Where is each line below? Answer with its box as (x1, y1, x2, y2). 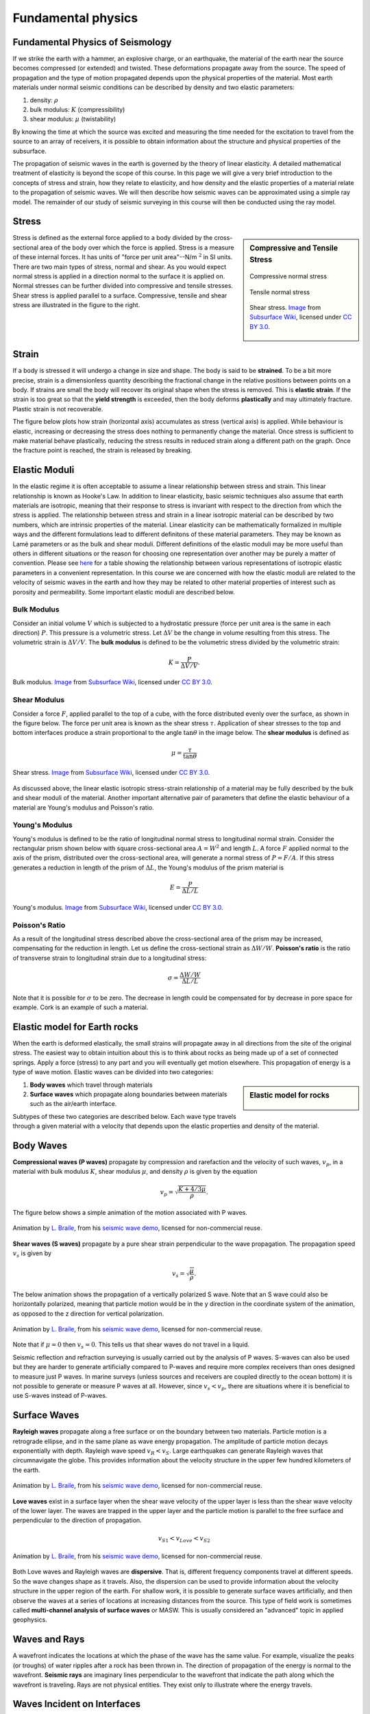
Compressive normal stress (249, 272, 328, 280)
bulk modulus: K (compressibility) (29, 106, 125, 114)
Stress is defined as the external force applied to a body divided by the (12, 234, 213, 242)
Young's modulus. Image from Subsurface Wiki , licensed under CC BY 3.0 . (12, 903, 223, 911)
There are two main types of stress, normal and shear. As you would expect (12, 263, 227, 271)
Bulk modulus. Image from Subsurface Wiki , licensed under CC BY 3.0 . (12, 678, 212, 686)
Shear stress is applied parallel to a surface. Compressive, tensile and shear (12, 291, 227, 300)
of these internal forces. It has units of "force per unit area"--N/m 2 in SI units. (12, 252, 233, 261)
